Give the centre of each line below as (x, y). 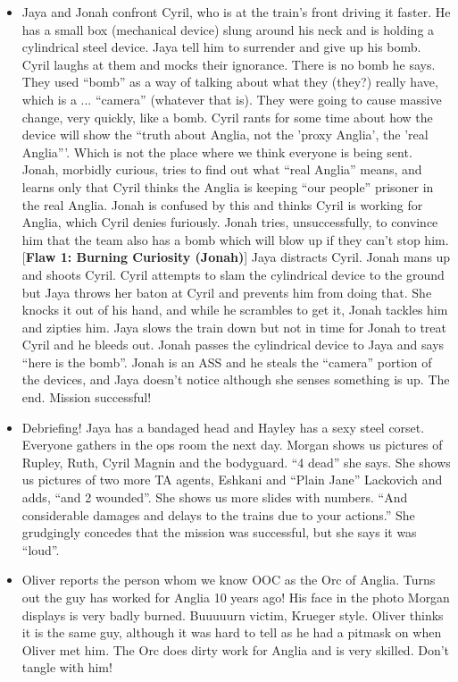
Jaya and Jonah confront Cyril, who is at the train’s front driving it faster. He (236, 12)
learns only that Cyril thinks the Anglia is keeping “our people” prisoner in (228, 186)
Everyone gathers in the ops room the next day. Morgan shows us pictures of (232, 445)
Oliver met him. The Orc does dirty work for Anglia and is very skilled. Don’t (236, 649)
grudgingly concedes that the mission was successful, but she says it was (219, 532)
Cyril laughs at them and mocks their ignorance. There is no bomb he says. (229, 64)
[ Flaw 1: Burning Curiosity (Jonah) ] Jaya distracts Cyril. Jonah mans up (236, 257)
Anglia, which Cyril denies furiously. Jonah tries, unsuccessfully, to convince (230, 222)
